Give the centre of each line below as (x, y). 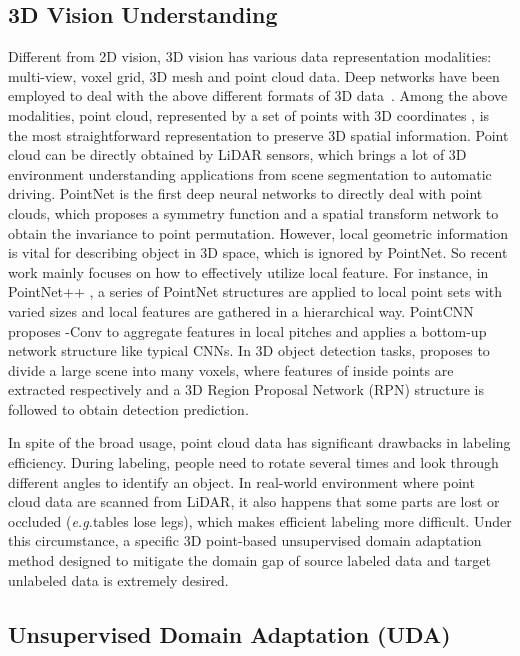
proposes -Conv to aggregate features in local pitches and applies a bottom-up (247, 330)
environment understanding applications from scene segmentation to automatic (250, 173)
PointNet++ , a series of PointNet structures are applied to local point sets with (255, 291)
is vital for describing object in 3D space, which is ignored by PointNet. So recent (258, 252)
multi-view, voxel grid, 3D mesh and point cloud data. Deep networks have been (254, 75)
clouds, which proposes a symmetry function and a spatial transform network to (253, 212)
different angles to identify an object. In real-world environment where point (241, 481)
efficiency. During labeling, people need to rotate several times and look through (253, 462)
